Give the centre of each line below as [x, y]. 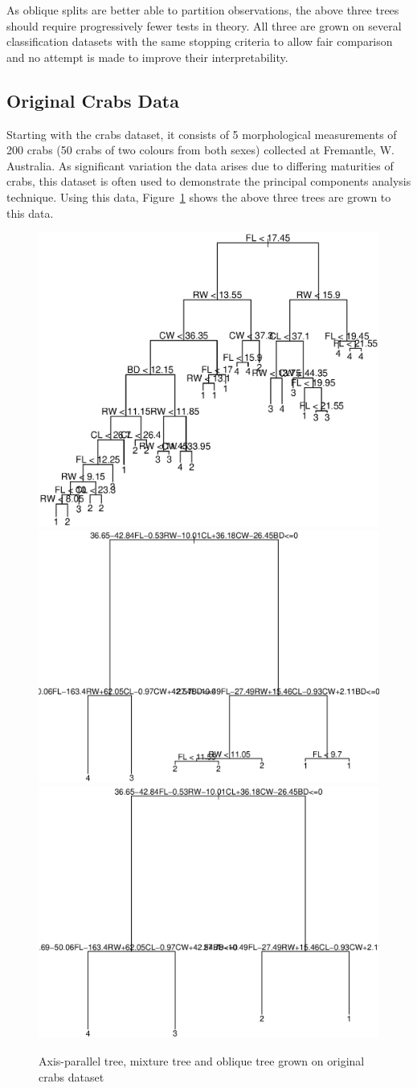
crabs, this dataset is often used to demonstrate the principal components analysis [209, 181]
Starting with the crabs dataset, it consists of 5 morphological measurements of [202, 134]
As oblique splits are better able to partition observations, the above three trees [203, 10]
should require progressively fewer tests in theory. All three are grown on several [204, 25]
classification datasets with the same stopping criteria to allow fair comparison [200, 41]
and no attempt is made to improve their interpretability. [147, 57]
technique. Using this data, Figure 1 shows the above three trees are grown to [199, 196]
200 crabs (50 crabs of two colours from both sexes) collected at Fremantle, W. [200, 150]
